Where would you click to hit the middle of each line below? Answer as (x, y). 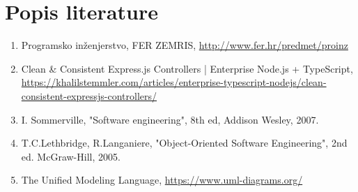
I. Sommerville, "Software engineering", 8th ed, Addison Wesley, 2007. (170, 119)
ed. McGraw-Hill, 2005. (71, 156)
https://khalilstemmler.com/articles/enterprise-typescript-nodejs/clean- (174, 82)
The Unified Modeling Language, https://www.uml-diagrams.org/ (162, 180)
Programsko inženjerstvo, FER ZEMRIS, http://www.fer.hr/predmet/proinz (185, 45)
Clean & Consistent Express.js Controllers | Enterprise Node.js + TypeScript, (187, 68)
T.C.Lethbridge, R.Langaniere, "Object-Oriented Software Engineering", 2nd (184, 143)
